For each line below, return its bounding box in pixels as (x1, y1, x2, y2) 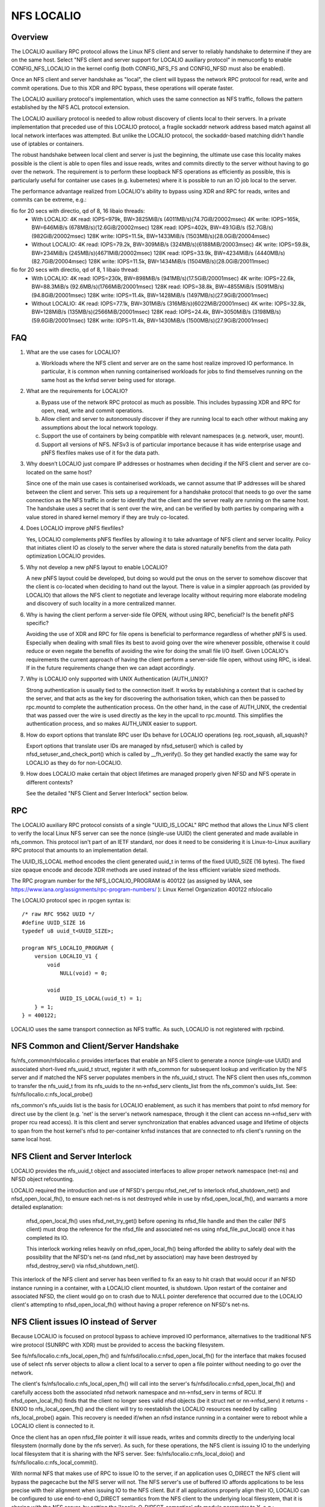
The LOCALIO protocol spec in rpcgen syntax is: (11, 897, 131, 904)
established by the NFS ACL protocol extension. (11, 104, 130, 111)
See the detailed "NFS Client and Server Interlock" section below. (26, 790, 189, 797)
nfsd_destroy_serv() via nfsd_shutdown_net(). (26, 1262, 140, 1269)
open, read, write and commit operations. (41, 407, 144, 414)
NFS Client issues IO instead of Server (11, 1317, 157, 1327)
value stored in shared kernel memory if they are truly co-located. (26, 513, 190, 521)
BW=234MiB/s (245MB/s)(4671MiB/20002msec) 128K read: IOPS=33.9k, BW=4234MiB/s (31, 249, 254, 256)
